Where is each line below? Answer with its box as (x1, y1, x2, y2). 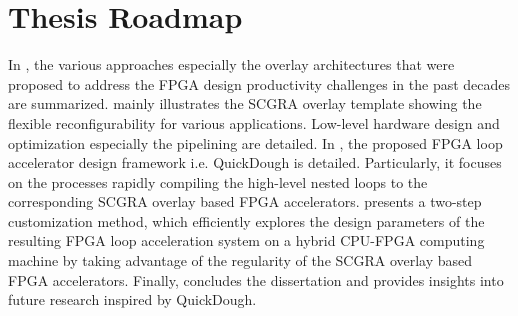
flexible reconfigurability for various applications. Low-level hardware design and (8, 112, 500, 133)
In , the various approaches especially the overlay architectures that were (8, 54, 455, 75)
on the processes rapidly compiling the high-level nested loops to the (8, 171, 428, 192)
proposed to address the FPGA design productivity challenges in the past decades (8, 73, 511, 94)
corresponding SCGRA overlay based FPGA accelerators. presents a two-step (8, 191, 482, 212)
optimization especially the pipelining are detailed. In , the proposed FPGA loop (8, 132, 503, 153)
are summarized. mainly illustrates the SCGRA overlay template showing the (8, 93, 482, 114)
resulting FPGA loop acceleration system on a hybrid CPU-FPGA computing (8, 230, 485, 251)
